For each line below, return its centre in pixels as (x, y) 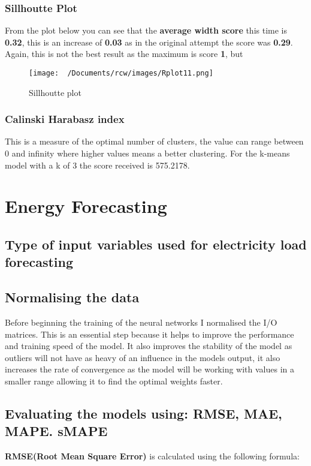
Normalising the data (72, 297)
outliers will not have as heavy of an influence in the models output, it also (143, 357)
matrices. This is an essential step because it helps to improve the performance (150, 334)
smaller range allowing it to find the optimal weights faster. (114, 381)
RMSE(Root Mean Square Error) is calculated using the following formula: (152, 456)
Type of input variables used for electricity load (156, 244)
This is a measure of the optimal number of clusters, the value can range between (154, 141)
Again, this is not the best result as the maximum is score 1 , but (124, 54)
